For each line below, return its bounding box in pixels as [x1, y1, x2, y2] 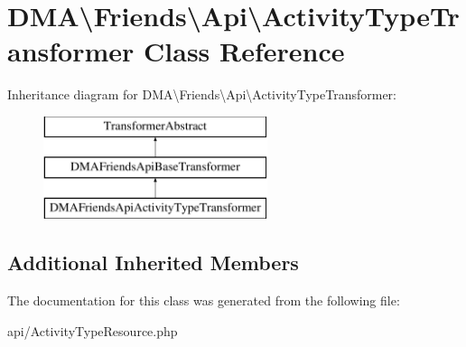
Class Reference [144, 33, 345, 70]
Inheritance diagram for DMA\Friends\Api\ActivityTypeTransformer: [7, 85, 396, 104]
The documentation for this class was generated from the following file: [7, 291, 400, 310]
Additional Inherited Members [7, 249, 299, 277]
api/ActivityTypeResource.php [7, 321, 178, 340]
